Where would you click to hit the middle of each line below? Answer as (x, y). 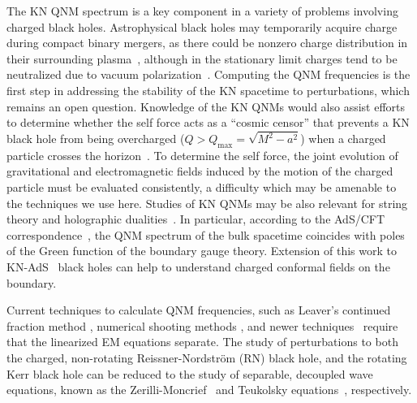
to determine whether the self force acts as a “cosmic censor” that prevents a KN (208, 122)
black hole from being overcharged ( (96, 139)
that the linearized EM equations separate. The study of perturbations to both (202, 342)
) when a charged (343, 139)
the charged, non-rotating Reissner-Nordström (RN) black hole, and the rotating (207, 357)
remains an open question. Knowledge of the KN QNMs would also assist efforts (206, 106)
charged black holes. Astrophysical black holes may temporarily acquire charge (202, 26)
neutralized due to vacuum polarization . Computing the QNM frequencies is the (208, 74)
